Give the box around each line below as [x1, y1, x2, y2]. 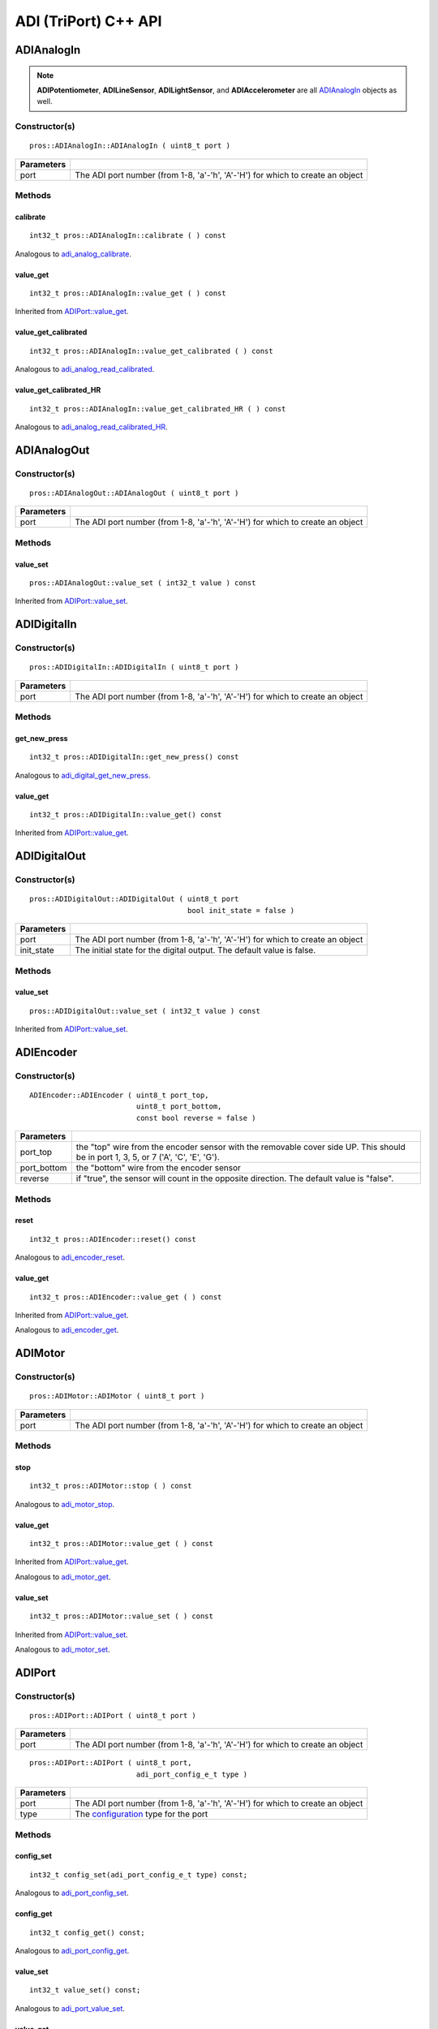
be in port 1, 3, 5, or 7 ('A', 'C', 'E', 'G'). [75, 1152, 220, 1163]
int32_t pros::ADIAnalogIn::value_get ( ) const [29, 289, 226, 298]
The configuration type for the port [75, 1808, 208, 1820]
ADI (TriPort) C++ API [15, 12, 162, 30]
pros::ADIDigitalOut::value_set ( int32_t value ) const [29, 1006, 261, 1015]
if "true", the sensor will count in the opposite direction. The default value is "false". [75, 1173, 394, 1184]
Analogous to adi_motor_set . [15, 1644, 110, 1655]
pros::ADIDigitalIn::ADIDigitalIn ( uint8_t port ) [29, 662, 239, 672]
